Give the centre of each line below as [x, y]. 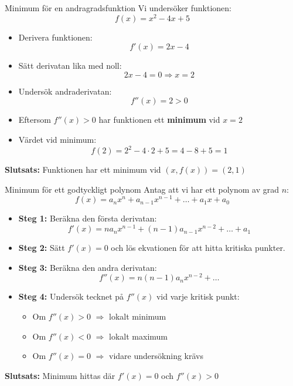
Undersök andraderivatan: [65, 91]
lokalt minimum [138, 316]
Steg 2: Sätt [42, 248]
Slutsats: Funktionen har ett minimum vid [83, 169]
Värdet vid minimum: [57, 140]
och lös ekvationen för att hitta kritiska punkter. [198, 248]
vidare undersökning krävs [156, 356]
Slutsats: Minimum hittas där [60, 375]
